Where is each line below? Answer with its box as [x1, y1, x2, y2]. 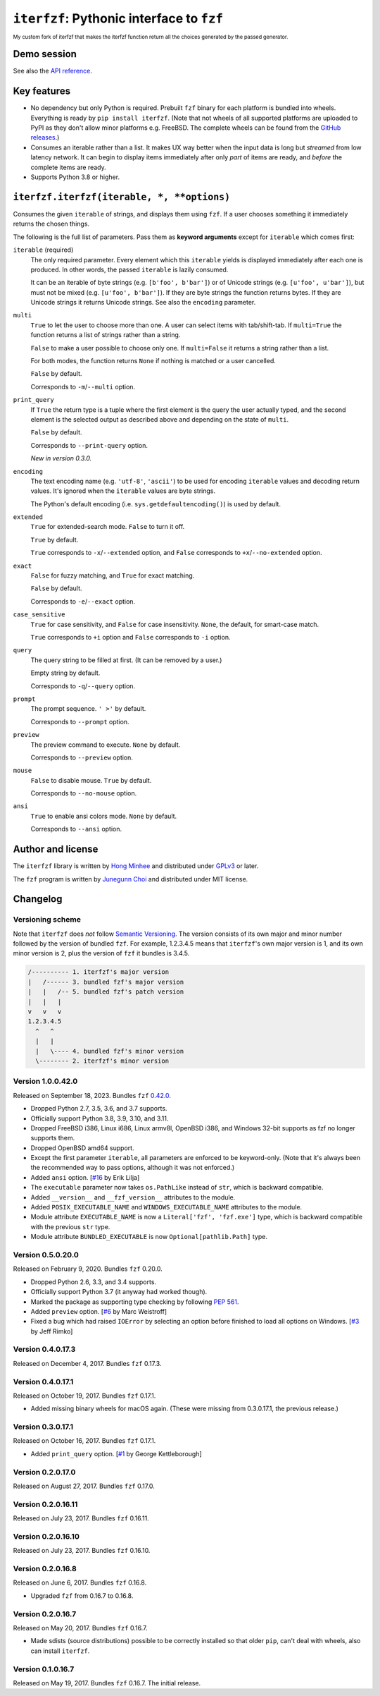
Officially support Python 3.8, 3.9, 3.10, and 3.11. [30, 1114, 169, 1123]
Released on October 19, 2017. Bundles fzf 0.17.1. [13, 1391, 156, 1400]
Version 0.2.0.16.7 [13, 1609, 77, 1618]
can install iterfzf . [30, 1647, 90, 1655]
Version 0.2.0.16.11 [13, 1499, 78, 1509]
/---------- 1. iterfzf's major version [27, 968, 169, 976]
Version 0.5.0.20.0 [13, 1250, 79, 1259]
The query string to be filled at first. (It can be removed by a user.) [30, 656, 222, 664]
